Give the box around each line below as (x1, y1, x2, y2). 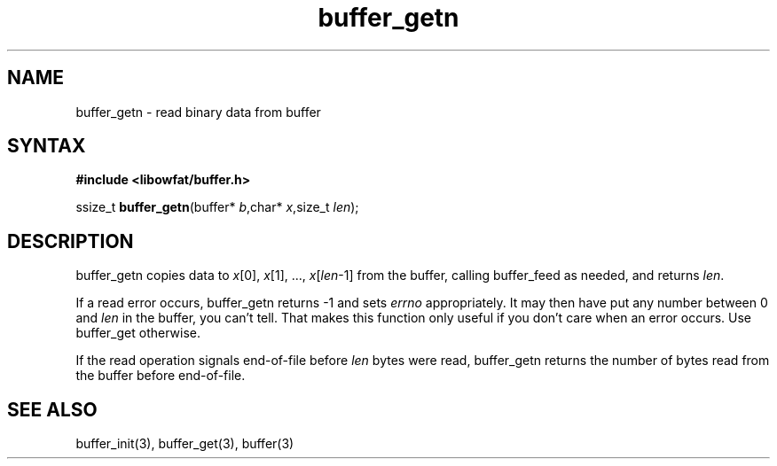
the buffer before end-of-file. (75, 368, 246, 384)
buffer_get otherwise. (75, 325, 200, 341)
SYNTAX (7, 135, 86, 158)
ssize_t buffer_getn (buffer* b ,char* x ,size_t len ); (75, 199, 359, 215)
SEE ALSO (7, 398, 98, 421)
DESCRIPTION (7, 229, 134, 252)
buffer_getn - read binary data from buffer (75, 104, 321, 120)
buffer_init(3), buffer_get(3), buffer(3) (75, 436, 294, 452)
